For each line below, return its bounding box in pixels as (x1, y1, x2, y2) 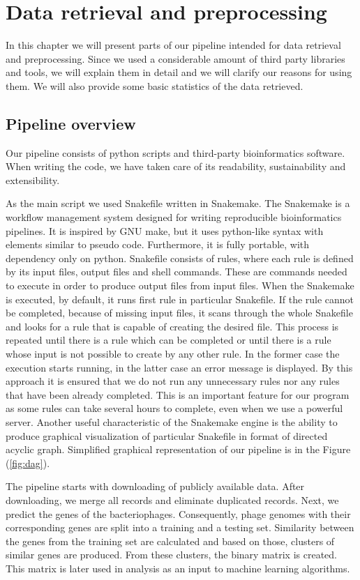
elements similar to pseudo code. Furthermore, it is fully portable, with (6, 237, 310, 252)
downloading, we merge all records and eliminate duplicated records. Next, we (6, 492, 339, 507)
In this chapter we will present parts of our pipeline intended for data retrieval (6, 38, 341, 52)
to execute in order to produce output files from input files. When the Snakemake (6, 278, 354, 293)
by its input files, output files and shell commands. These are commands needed (6, 264, 347, 279)
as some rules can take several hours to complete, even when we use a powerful (6, 401, 343, 415)
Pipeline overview (6, 112, 136, 134)
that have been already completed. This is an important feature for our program (6, 387, 350, 402)
